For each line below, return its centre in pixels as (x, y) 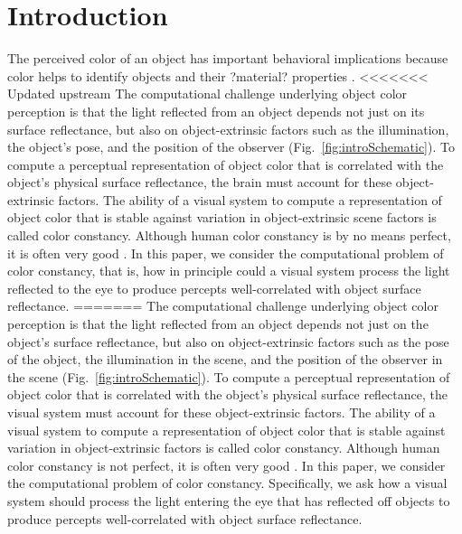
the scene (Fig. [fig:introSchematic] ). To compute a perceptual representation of (229, 376)
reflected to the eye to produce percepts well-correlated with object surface (214, 288)
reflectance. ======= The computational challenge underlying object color (223, 306)
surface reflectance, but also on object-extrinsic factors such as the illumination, (228, 129)
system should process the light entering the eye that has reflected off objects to (229, 500)
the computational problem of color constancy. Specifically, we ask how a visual (227, 483)
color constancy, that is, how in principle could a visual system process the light (229, 271)
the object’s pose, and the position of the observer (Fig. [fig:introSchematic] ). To (231, 147)
